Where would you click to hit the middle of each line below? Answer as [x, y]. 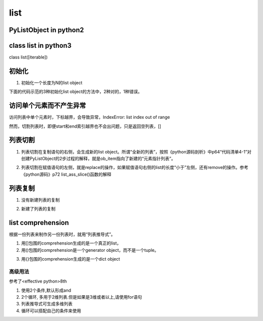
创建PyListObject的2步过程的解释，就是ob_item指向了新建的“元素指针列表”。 [98, 158]
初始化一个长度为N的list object [52, 82]
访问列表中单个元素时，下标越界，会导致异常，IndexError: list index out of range [89, 117]
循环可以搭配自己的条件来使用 [51, 311]
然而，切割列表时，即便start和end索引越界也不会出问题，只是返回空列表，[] [85, 126]
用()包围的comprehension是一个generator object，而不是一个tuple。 [90, 250]
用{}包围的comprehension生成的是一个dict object [71, 259]
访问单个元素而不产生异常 [47, 105]
